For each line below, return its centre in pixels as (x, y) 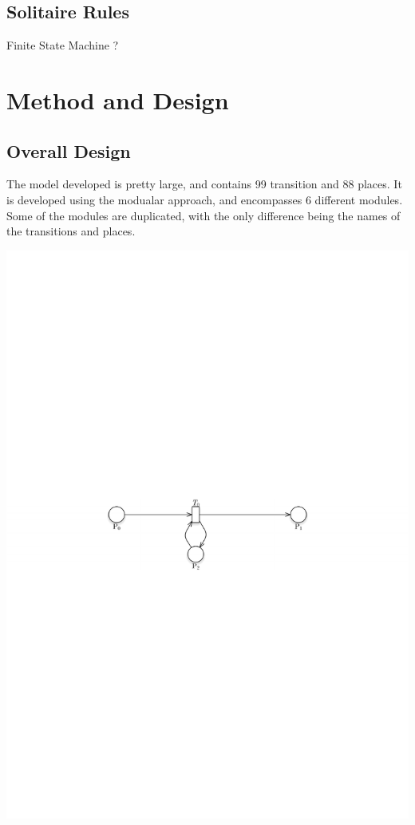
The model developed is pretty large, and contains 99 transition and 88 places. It (204, 184)
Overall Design (69, 150)
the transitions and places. (71, 231)
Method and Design (118, 99)
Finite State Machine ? (63, 45)
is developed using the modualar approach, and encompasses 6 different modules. (205, 199)
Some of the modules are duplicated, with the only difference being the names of (204, 215)
